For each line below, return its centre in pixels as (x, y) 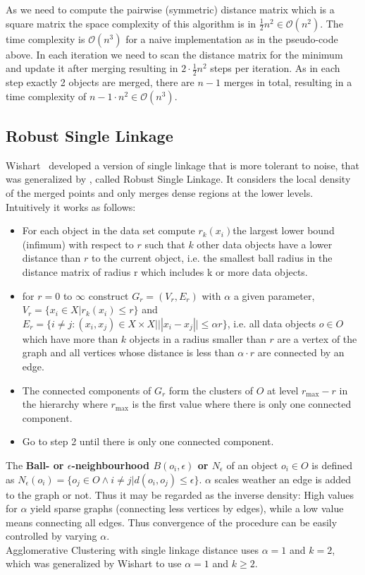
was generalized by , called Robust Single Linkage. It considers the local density (178, 179)
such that (165, 244)
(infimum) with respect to (78, 244)
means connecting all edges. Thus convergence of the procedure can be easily (172, 522)
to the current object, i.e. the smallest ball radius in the (212, 258)
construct (109, 295)
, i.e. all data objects (271, 323)
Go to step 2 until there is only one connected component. (148, 441)
